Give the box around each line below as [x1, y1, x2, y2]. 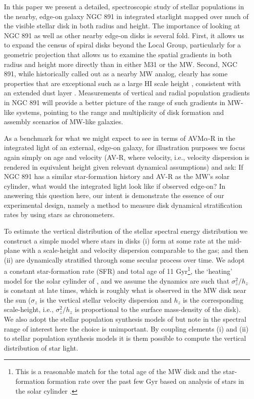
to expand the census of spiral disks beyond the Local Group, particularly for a [4, 40, 241, 50]
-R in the [208, 133, 235, 143]
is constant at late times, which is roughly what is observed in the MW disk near [4, 285, 247, 295]
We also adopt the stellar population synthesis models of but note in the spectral [4, 314, 247, 324]
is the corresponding [183, 294, 243, 305]
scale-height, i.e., [4, 304, 54, 314]
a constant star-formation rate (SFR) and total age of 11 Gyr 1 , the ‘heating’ [4, 265, 233, 276]
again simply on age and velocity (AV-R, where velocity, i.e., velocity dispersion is [4, 152, 250, 162]
